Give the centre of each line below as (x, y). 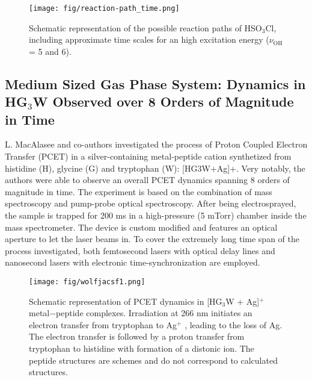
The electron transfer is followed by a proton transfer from (137, 336)
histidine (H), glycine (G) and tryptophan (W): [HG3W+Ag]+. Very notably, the (155, 168)
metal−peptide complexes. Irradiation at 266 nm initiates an (141, 313)
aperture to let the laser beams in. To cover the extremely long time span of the (152, 239)
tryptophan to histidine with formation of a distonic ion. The (142, 348)
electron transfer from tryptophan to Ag (103, 324)
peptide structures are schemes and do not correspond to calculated (153, 360)
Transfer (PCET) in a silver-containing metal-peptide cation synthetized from (148, 156)
